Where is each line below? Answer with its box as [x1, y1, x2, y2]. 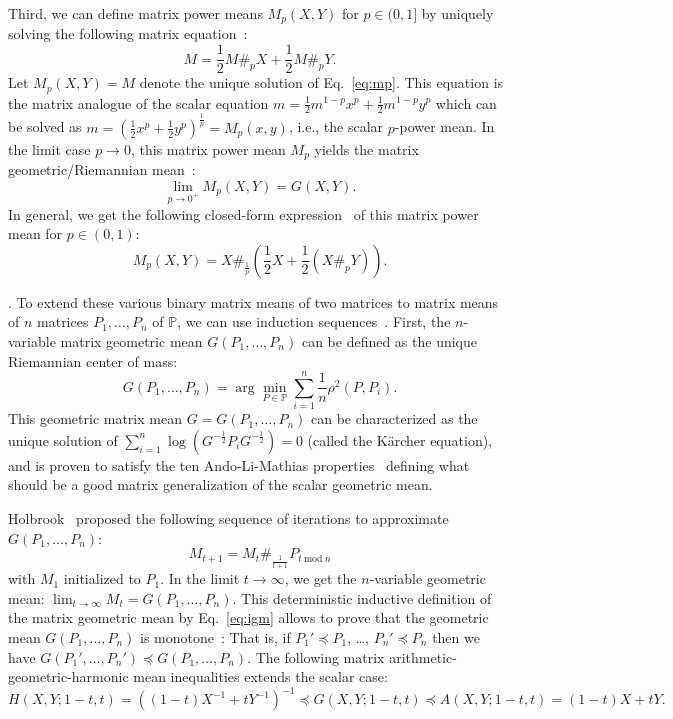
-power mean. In [394, 116, 495, 137]
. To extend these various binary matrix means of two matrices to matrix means [8, 291, 499, 312]
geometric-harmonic [8, 666, 129, 687]
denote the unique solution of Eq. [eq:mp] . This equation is [139, 72, 504, 93]
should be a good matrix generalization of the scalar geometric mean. [8, 474, 433, 495]
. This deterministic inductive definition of [232, 587, 492, 608]
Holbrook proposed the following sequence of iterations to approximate [8, 508, 449, 529]
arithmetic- [389, 646, 457, 667]
